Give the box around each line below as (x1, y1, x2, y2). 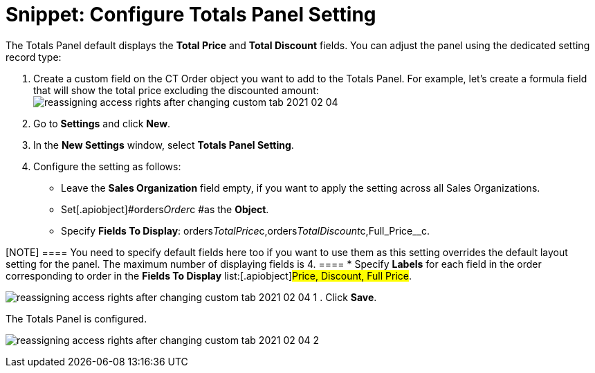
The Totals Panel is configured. (6, 312, 147, 325)
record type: (6, 51, 62, 63)
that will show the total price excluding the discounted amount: (33, 84, 319, 96)
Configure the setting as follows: (33, 160, 181, 172)
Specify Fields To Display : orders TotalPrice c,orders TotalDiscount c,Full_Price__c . (61, 224, 430, 237)
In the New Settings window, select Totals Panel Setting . (33, 138, 294, 151)
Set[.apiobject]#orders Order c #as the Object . (61, 203, 269, 215)
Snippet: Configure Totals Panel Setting (6, 3, 376, 26)
